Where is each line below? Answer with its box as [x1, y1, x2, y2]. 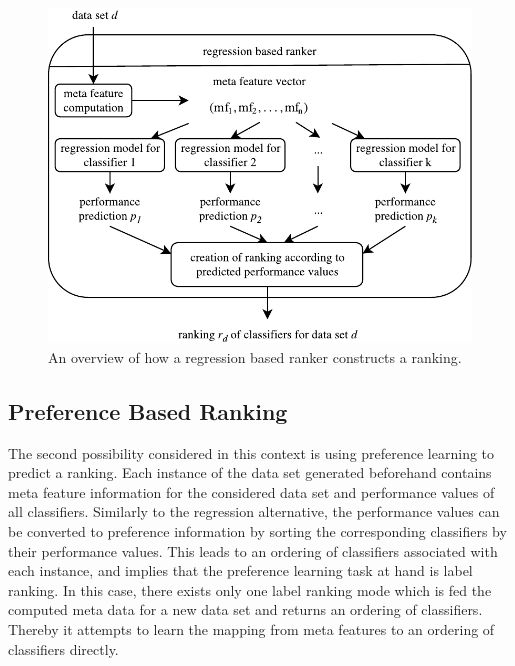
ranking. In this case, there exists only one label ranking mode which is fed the [8, 579, 492, 600]
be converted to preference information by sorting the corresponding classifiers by [8, 520, 507, 541]
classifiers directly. [8, 638, 119, 659]
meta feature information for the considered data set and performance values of [8, 481, 495, 502]
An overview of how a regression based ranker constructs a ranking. [48, 346, 462, 367]
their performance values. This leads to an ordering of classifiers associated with [8, 540, 498, 561]
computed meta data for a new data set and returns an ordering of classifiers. [8, 599, 483, 620]
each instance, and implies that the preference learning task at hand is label [8, 560, 473, 581]
